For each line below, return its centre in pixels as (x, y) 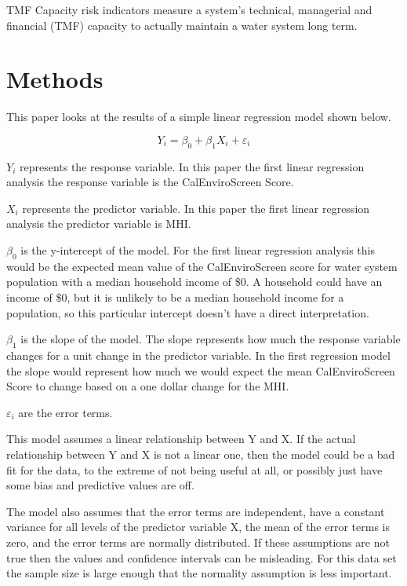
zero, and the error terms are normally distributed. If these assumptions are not (198, 542)
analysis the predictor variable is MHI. (99, 223)
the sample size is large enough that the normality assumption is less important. (199, 573)
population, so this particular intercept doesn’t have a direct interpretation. (188, 312)
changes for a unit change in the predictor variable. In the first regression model (198, 355)
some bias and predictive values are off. (100, 485)
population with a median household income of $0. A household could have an (194, 282)
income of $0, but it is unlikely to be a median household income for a (175, 297)
